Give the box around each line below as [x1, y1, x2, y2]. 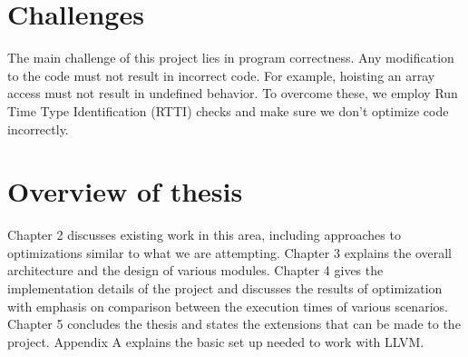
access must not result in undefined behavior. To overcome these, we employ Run [7, 84, 458, 103]
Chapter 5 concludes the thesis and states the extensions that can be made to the [7, 314, 461, 333]
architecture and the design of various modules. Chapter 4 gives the [7, 261, 384, 280]
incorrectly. [7, 119, 69, 138]
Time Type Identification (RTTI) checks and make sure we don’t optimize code [7, 101, 449, 120]
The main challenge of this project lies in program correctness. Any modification [7, 48, 454, 67]
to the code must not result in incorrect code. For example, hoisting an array [7, 65, 435, 84]
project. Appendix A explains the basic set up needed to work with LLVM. [7, 332, 424, 351]
